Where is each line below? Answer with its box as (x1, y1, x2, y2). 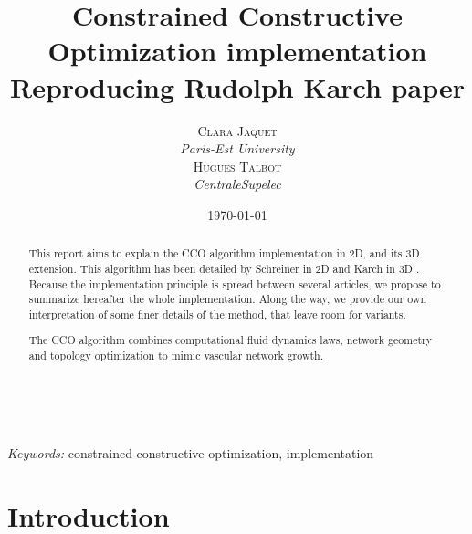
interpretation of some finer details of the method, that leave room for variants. (28, 306, 406, 321)
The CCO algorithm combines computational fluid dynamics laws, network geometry (28, 332, 433, 348)
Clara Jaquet (197, 120, 278, 140)
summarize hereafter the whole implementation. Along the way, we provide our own (28, 291, 427, 307)
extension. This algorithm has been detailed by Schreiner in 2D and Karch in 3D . (28, 260, 420, 276)
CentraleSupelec (194, 174, 281, 194)
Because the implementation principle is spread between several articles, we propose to (28, 276, 441, 291)
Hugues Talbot (193, 156, 282, 175)
